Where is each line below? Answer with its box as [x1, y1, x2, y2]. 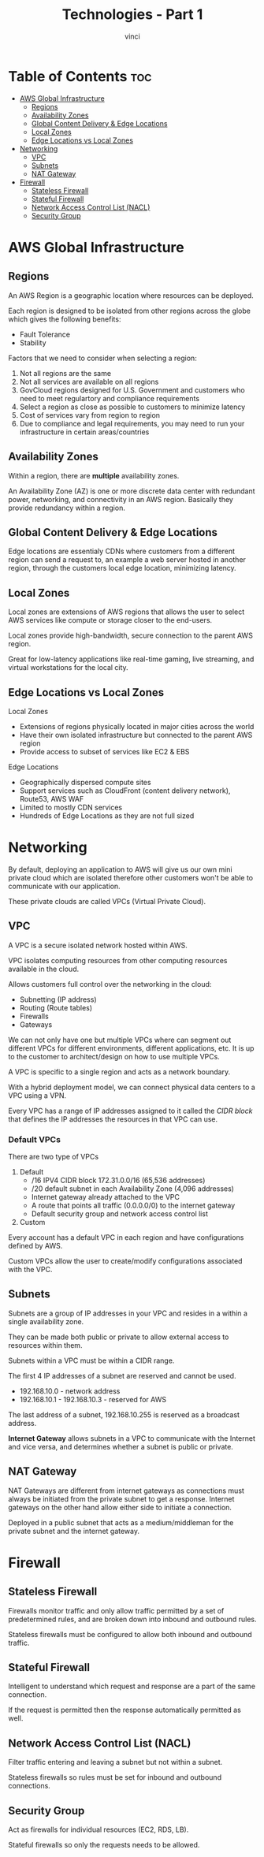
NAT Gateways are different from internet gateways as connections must [8, 1486, 244, 1495]
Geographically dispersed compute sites [19, 777, 151, 787]
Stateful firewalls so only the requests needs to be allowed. [8, 1840, 200, 1850]
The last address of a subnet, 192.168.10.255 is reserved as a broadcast [8, 1409, 240, 1420]
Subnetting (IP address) [19, 995, 97, 1004]
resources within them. [8, 1340, 83, 1349]
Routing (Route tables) [19, 1003, 93, 1012]
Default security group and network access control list [31, 1208, 209, 1219]
